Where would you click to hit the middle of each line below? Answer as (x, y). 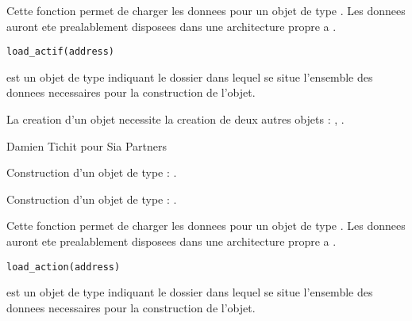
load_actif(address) (61, 52)
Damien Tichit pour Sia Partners (87, 145)
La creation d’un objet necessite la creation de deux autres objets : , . (175, 119)
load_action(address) (64, 267)
